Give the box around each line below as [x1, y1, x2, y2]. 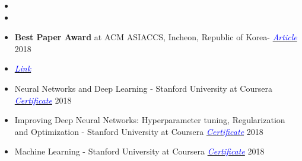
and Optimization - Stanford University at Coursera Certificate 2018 [14, 125, 263, 137]
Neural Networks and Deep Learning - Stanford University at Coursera [14, 82, 272, 94]
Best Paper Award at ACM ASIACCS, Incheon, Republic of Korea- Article [14, 31, 297, 43]
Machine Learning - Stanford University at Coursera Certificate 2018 [14, 145, 265, 157]
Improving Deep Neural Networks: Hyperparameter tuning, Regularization [14, 114, 285, 126]
